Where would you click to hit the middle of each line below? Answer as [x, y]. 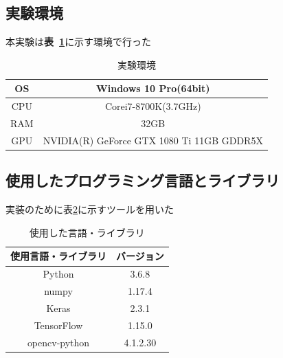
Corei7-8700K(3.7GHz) [153, 106]
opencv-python [58, 342]
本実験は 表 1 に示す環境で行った [79, 42]
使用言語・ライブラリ [58, 256]
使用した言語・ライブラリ [87, 232]
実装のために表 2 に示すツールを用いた [90, 209]
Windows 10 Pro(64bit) [153, 88]
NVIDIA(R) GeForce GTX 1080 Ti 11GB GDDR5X [153, 140]
